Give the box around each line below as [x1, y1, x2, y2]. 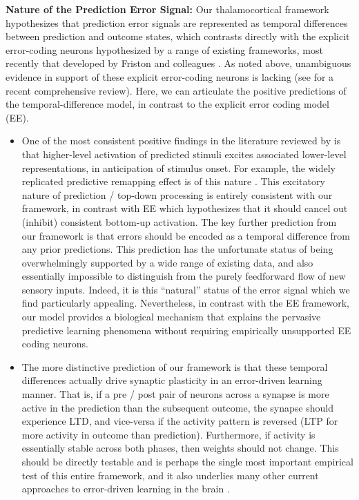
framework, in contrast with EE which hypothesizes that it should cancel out [21, 201, 348, 215]
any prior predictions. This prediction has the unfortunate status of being [21, 242, 333, 256]
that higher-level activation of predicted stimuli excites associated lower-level [21, 146, 347, 161]
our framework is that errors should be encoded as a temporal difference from [21, 228, 350, 242]
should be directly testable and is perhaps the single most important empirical [21, 454, 353, 468]
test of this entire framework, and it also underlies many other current [21, 468, 319, 482]
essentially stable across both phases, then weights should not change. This [21, 441, 339, 455]
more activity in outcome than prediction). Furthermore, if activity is [21, 427, 316, 441]
